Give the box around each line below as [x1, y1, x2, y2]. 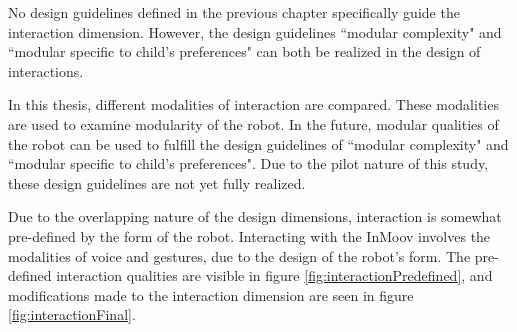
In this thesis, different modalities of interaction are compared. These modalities [8, 94, 499, 115]
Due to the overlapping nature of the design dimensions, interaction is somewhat [8, 206, 502, 227]
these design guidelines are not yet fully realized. [8, 172, 306, 193]
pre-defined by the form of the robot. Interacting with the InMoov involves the [8, 225, 491, 246]
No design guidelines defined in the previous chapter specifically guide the [8, 2, 460, 22]
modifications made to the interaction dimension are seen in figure [8, 284, 414, 305]
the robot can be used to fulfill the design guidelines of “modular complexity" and [8, 133, 509, 154]
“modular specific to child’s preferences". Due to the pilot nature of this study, [8, 153, 489, 174]
